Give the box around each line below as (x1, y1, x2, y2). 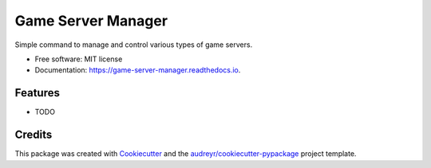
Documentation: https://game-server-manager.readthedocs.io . (34, 65, 241, 75)
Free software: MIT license (34, 54, 123, 64)
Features (14, 86, 60, 100)
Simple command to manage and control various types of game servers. (14, 40, 253, 49)
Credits (14, 128, 53, 142)
